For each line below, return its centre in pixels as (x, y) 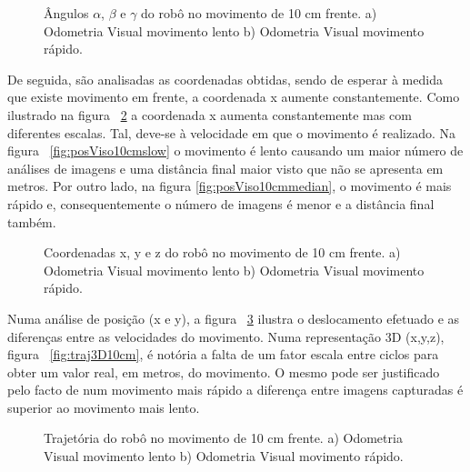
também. (32, 221)
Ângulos (66, 13)
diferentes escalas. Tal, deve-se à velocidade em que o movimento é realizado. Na (232, 132)
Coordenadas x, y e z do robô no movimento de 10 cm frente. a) (222, 252)
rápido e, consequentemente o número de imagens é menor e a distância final (221, 203)
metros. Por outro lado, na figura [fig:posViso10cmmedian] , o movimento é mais (230, 186)
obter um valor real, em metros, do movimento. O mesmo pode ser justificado (224, 372)
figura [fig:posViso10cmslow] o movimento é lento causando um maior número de (235, 151)
